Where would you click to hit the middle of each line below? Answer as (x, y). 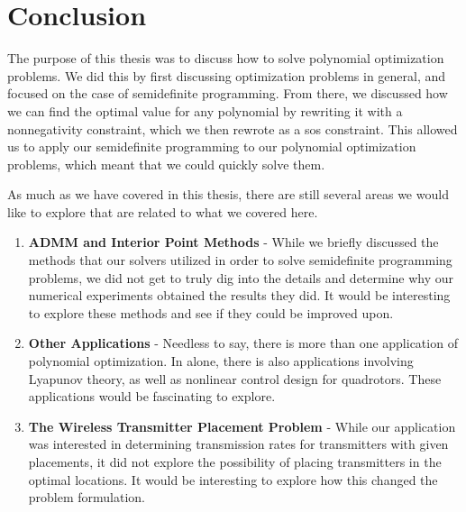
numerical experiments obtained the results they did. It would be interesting (239, 295)
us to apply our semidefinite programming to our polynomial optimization (212, 146)
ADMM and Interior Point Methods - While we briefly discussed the (233, 242)
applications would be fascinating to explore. (152, 396)
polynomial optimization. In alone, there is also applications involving (221, 361)
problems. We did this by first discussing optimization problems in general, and (227, 75)
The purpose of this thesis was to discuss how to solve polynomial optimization (226, 58)
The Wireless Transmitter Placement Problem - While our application (242, 426)
